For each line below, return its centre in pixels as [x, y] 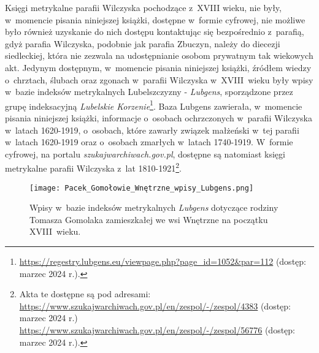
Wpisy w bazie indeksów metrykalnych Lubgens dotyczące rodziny [154, 207]
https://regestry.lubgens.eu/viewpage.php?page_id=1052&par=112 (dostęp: [163, 261]
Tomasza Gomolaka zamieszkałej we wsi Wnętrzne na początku [149, 219]
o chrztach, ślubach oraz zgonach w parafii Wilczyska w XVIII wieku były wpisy [159, 79]
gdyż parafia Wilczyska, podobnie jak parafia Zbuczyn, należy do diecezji [143, 43]
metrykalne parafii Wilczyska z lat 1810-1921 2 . [93, 167]
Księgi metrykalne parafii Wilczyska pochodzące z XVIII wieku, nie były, [143, 7]
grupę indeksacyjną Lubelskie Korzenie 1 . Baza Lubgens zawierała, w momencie [154, 105]
